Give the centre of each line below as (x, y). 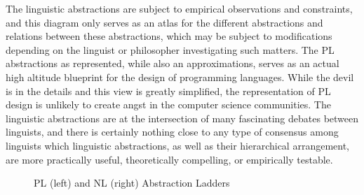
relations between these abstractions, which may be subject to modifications (169, 36)
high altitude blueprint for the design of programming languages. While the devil (180, 77)
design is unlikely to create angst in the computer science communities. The (168, 104)
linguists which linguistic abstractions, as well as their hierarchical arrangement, (177, 145)
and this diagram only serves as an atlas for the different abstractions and (164, 22)
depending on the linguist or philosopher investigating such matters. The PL (170, 49)
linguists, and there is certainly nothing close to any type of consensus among (172, 132)
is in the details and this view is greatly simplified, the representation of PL (168, 91)
